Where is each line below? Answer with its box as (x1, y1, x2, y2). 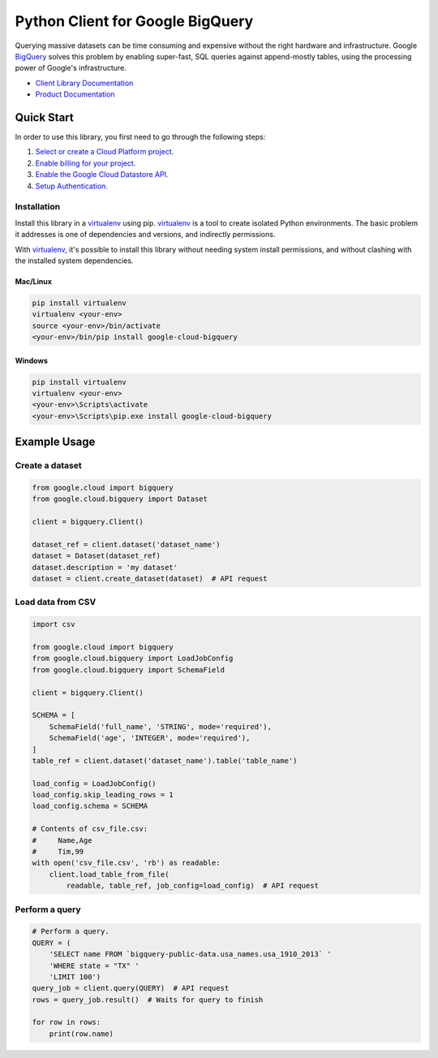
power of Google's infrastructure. (15, 63, 127, 73)
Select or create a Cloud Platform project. (35, 147, 174, 157)
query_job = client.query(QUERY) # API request (32, 983, 230, 993)
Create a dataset (15, 460, 82, 471)
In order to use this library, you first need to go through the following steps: (15, 132, 266, 142)
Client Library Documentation (35, 78, 134, 88)
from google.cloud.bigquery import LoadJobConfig (32, 654, 234, 663)
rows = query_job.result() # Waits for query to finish (32, 995, 264, 1004)
